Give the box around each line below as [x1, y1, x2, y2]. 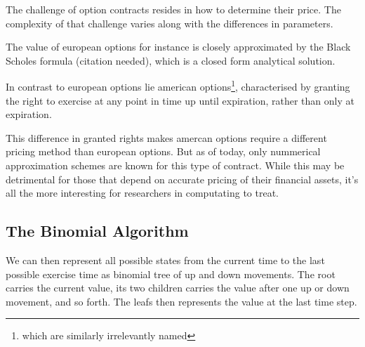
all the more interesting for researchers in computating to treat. [6, 185, 279, 200]
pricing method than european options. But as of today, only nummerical [6, 144, 321, 159]
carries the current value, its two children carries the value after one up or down [6, 280, 350, 295]
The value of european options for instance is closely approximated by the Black [6, 39, 351, 54]
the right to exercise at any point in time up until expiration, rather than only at [6, 93, 354, 107]
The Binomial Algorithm [6, 220, 189, 242]
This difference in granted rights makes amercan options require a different [6, 130, 327, 145]
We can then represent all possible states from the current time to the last [6, 252, 325, 267]
